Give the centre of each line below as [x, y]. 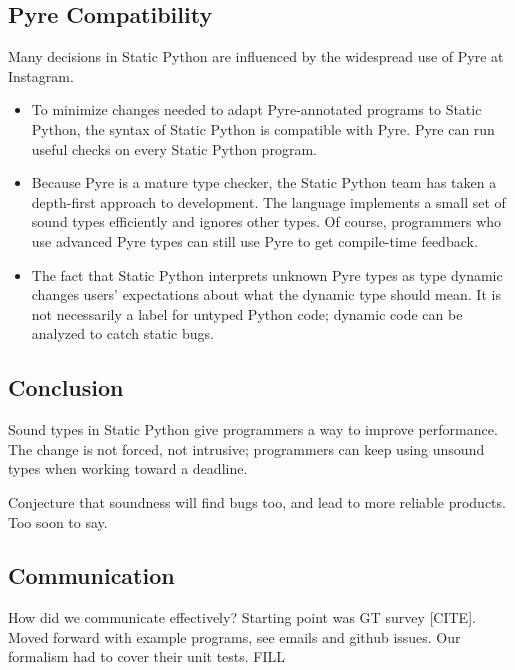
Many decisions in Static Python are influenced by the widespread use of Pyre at [256, 56]
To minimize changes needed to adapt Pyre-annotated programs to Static [256, 109]
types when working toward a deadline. [128, 468]
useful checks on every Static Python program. [174, 148]
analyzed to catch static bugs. [122, 333]
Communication [91, 575]
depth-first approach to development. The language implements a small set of [268, 201]
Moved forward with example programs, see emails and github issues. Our [234, 636]
